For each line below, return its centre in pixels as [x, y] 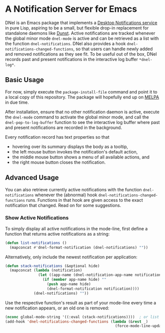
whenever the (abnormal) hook [66, 195]
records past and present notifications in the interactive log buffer [72, 59]
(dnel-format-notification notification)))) [93, 289]
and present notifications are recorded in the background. [64, 127]
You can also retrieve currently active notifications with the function [74, 189]
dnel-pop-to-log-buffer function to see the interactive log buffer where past [82, 122]
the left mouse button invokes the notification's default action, [75, 151]
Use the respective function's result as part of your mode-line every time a [81, 303]
